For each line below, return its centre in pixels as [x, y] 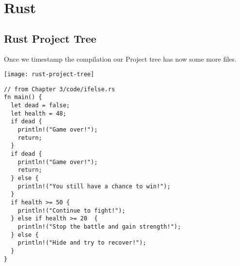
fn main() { [23, 97]
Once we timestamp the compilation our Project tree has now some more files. [120, 58]
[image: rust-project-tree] [49, 75]
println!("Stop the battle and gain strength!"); [99, 226]
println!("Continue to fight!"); [72, 210]
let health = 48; [39, 113]
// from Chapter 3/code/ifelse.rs [60, 89]
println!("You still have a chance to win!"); [94, 186]
